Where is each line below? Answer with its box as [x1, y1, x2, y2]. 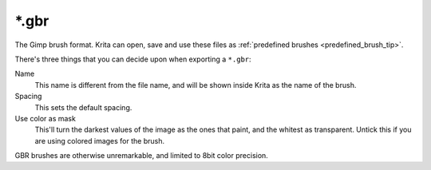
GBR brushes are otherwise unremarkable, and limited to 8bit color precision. [14, 151, 269, 160]
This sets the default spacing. [34, 102, 132, 112]
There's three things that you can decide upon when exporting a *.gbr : [14, 54, 251, 64]
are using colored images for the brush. [34, 136, 165, 145]
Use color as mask [14, 113, 76, 123]
